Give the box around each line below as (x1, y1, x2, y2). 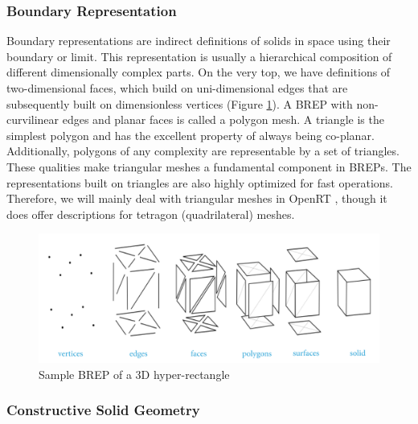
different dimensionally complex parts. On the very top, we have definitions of (6, 64, 391, 80)
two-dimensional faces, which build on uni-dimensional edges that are (6, 80, 348, 96)
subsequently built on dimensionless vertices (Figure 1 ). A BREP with (6, 95, 353, 112)
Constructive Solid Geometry (6, 400, 200, 420)
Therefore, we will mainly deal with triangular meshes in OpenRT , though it (6, 190, 387, 207)
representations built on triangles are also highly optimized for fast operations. (6, 174, 394, 191)
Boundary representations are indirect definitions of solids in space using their (6, 32, 391, 49)
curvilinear (6, 111, 59, 128)
